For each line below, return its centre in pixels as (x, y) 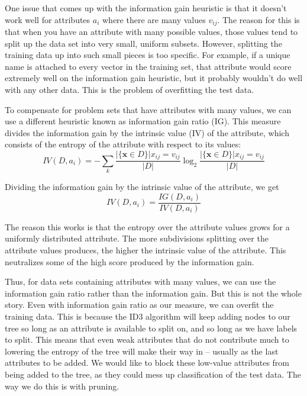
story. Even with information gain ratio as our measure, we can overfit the (139, 305)
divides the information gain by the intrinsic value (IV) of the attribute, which (147, 132)
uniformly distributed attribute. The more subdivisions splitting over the (137, 238)
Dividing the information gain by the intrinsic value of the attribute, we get (142, 187)
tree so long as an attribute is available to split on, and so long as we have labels (151, 328)
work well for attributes (48, 19)
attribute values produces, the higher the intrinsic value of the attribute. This (146, 250)
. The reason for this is (258, 19)
